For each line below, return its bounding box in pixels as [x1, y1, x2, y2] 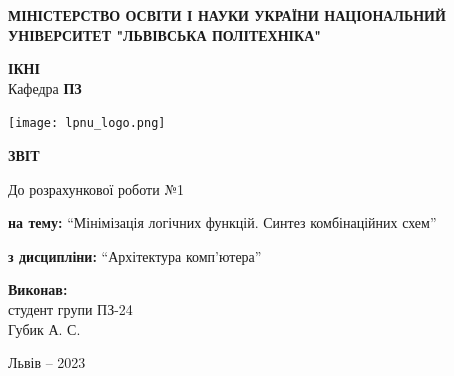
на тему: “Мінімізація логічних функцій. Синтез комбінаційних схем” [8, 212, 437, 233]
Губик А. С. [8, 318, 81, 339]
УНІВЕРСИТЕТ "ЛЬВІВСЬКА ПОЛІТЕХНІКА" [8, 24, 322, 45]
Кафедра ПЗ [8, 77, 82, 98]
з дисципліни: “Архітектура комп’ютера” [8, 245, 262, 266]
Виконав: [8, 279, 68, 300]
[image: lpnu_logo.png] [8, 116, 166, 131]
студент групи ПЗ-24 [8, 299, 133, 319]
